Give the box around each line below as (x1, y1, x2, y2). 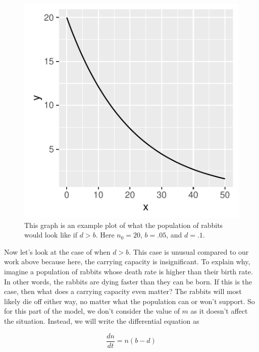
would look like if (24, 229, 78, 240)
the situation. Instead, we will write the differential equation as (4, 315, 199, 326)
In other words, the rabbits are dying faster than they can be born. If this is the (4, 276, 252, 286)
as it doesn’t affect (190, 306, 248, 316)
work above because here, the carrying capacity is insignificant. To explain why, (4, 256, 250, 267)
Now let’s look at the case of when (4, 246, 111, 257)
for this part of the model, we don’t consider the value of (4, 306, 180, 316)
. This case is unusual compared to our (129, 246, 249, 257)
